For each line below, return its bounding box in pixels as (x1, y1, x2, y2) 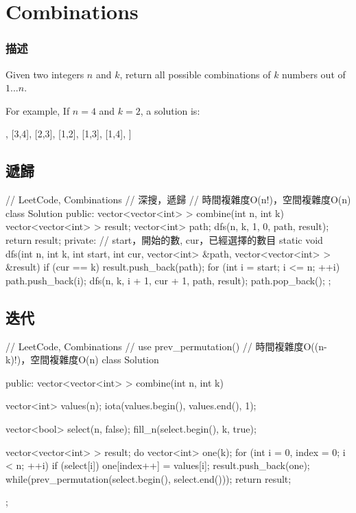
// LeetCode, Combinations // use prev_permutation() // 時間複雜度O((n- (5, 339, 327, 353)
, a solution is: (140, 103, 200, 117)
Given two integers (5, 67, 84, 81)
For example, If (5, 103, 70, 117)
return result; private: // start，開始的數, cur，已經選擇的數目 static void (5, 232, 323, 247)
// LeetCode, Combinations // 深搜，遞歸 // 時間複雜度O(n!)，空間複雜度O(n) (5, 192, 351, 207)
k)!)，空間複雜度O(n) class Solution (5, 352, 159, 367)
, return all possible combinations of (119, 67, 271, 81)
